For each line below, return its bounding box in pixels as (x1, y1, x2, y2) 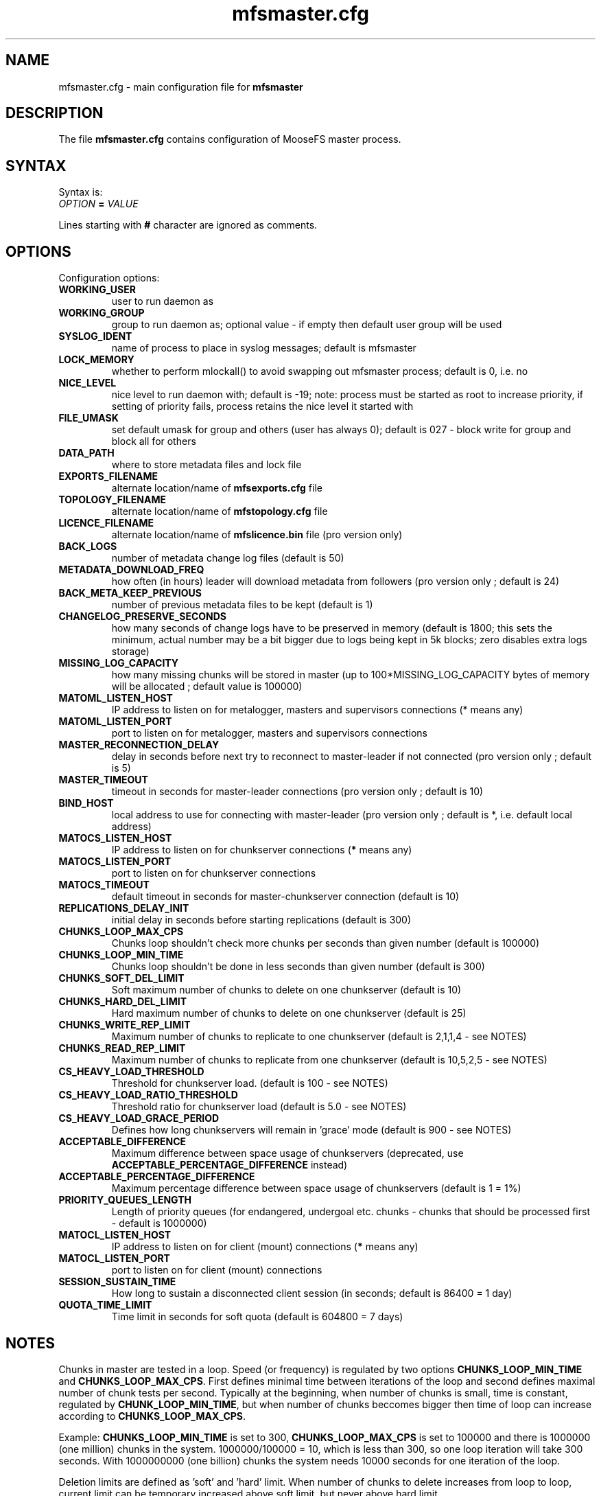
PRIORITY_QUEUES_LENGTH (58, 1194, 191, 1206)
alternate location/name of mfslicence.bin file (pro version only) (111, 529, 403, 541)
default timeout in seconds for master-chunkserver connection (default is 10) (111, 890, 460, 903)
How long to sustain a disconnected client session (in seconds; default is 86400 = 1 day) (111, 1287, 512, 1300)
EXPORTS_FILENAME (58, 470, 158, 483)
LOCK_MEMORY (58, 354, 134, 366)
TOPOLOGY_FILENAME (58, 494, 166, 506)
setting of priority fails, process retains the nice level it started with (111, 400, 414, 413)
